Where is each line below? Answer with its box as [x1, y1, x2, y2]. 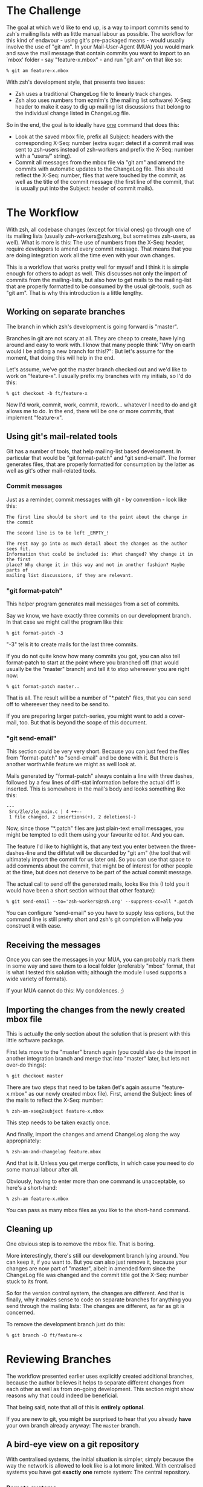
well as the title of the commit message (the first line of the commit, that [14, 178, 195, 185]
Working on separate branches [6, 307, 126, 317]
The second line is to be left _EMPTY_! [6, 530, 110, 536]
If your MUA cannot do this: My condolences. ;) [6, 987, 124, 994]
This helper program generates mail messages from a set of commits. [6, 600, 180, 607]
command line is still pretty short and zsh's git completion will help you [6, 915, 183, 923]
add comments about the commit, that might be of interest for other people [6, 862, 193, 869]
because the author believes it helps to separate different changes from [6, 1378, 185, 1386]
